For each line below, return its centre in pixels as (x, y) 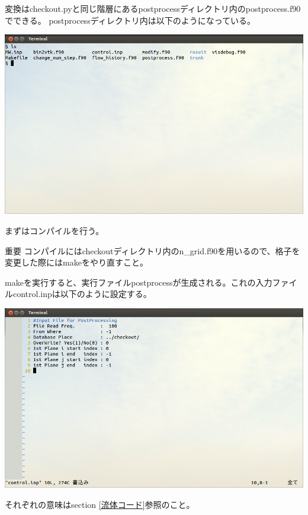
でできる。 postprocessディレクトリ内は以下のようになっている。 (130, 20)
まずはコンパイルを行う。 (54, 231)
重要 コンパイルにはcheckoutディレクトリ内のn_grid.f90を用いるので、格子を (153, 250)
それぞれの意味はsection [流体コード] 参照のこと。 (100, 504)
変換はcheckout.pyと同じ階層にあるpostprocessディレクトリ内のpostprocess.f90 (153, 8)
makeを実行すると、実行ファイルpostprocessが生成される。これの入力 (139, 282)
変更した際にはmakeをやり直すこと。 (76, 262)
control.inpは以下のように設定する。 (82, 294)
